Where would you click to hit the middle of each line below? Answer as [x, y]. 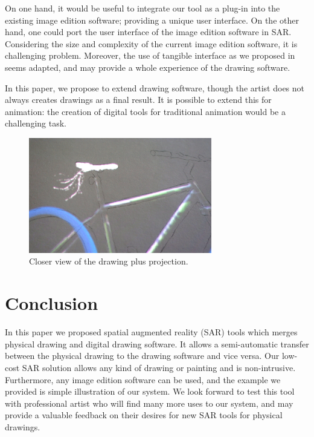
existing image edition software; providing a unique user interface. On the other [152, 20]
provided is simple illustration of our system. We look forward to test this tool [150, 391]
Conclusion [52, 303]
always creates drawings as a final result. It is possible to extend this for [138, 100]
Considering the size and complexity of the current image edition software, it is [151, 43]
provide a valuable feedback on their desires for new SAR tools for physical [144, 415]
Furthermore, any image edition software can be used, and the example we [143, 379]
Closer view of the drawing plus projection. [109, 261]
